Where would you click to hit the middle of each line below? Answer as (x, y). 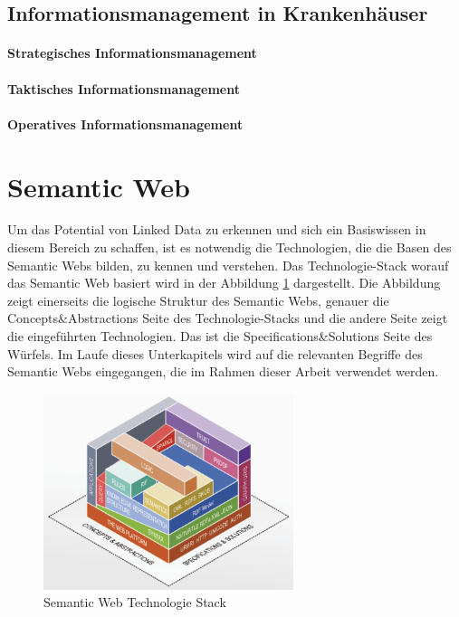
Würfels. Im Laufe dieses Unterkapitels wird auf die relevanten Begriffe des (215, 353)
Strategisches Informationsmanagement (132, 53)
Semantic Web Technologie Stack (135, 602)
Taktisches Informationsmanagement (124, 88)
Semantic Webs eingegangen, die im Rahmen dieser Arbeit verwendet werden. (223, 371)
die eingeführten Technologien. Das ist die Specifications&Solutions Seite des (220, 336)
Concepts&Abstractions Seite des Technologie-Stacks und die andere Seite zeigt (228, 318)
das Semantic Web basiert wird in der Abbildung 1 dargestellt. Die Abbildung (224, 283)
